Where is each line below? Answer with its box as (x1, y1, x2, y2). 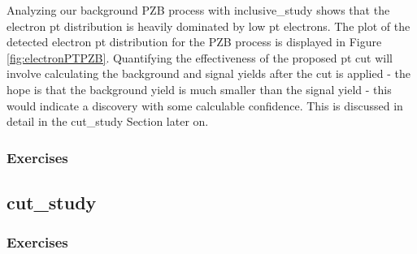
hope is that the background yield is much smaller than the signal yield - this (7, 80, 392, 97)
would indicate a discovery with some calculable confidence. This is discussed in (7, 97, 403, 114)
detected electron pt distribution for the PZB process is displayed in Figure (7, 33, 382, 50)
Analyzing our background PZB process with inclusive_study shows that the (7, 2, 390, 18)
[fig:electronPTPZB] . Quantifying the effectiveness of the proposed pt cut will (7, 49, 393, 66)
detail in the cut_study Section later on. (7, 113, 209, 130)
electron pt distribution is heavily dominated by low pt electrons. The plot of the (7, 17, 410, 34)
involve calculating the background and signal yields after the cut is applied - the (7, 65, 410, 82)
